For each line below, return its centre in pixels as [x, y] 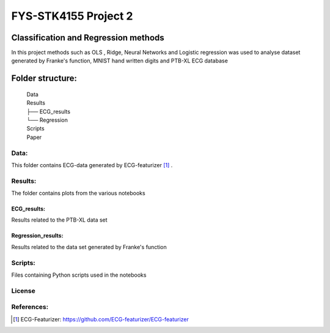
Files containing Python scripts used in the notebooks [79, 275]
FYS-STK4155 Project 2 [72, 16]
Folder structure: [44, 79]
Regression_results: [37, 236]
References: [30, 307]
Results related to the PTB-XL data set [59, 220]
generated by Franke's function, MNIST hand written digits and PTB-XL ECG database [120, 61]
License [24, 291]
